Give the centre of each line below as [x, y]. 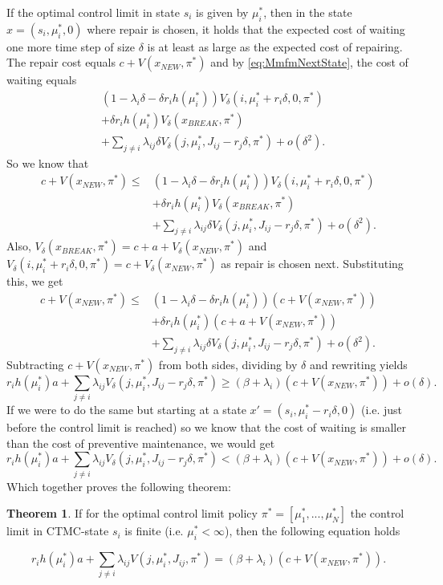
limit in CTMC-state [58, 531]
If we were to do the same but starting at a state [126, 410]
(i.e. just [381, 410]
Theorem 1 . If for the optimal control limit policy [132, 513]
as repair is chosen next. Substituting [312, 264]
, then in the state [308, 12]
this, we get [35, 281]
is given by [222, 12]
